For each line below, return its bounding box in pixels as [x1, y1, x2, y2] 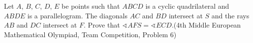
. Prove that [83, 20, 120, 30]
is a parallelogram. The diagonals [27, 10, 127, 20]
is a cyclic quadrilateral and [145, 1, 229, 11]
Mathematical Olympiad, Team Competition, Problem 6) [4, 29, 177, 39]
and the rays [211, 10, 250, 20]
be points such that [62, 1, 120, 11]
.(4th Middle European [171, 20, 241, 30]
